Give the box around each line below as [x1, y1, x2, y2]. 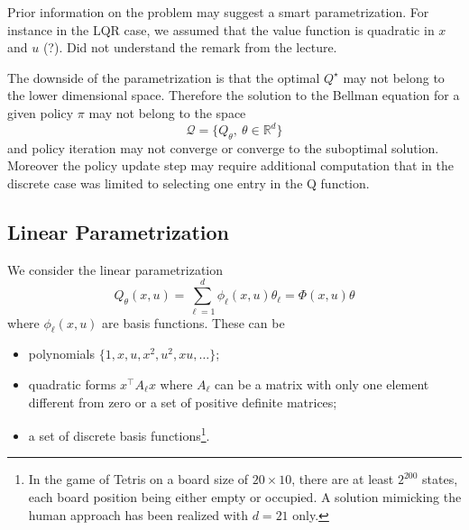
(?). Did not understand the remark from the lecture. [42, 38, 337, 57]
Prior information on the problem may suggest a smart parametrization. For [7, 3, 429, 21]
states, [422, 470, 458, 489]
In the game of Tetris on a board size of [28, 470, 249, 489]
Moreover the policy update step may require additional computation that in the [7, 156, 454, 175]
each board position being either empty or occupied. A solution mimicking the [28, 487, 462, 506]
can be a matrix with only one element [215, 374, 429, 393]
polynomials [28, 344, 96, 363]
